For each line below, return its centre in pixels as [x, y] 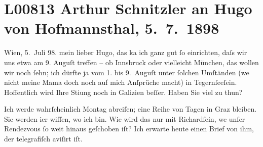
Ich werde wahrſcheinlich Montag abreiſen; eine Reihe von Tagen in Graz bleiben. [130, 109]
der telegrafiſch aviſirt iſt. [43, 139]
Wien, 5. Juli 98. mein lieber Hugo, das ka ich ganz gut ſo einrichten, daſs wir [126, 52]
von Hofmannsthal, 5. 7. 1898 [112, 28]
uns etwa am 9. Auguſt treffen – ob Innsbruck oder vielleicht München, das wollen [131, 62]
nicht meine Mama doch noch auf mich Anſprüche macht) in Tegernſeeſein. [121, 82]
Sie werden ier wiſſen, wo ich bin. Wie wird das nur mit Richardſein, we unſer [125, 118]
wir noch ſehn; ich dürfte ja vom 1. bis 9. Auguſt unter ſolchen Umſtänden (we [127, 72]
